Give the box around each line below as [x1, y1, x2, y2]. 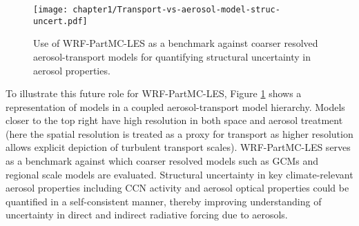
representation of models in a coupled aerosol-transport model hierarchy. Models [6, 99, 345, 114]
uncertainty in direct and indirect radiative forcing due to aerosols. [6, 207, 288, 222]
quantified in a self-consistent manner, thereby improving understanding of [6, 194, 322, 208]
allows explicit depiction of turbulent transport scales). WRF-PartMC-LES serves [6, 140, 351, 154]
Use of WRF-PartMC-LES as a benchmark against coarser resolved [33, 36, 318, 50]
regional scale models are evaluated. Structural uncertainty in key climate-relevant [6, 167, 353, 181]
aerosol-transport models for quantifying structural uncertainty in [33, 49, 311, 63]
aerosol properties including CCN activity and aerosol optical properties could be [6, 181, 349, 195]
